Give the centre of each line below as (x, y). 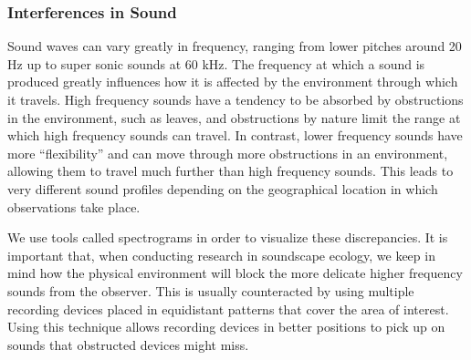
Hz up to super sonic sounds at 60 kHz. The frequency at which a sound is (216, 63)
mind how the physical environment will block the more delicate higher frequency (235, 273)
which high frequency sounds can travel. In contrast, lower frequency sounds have (235, 135)
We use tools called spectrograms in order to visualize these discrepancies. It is (228, 237)
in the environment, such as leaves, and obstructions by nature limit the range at (234, 117)
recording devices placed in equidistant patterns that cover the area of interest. (228, 309)
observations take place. (74, 206)
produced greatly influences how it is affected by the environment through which (233, 82)
